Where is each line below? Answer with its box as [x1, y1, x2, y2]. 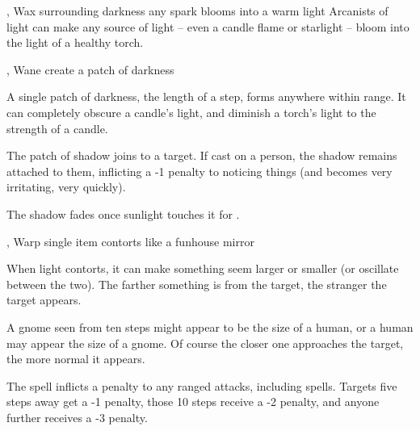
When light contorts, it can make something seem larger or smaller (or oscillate [6, 260, 399, 277]
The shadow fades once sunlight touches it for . [6, 205, 240, 222]
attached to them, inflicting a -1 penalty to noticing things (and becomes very [6, 162, 393, 179]
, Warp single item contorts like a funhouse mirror [6, 232, 254, 249]
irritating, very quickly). [6, 178, 126, 195]
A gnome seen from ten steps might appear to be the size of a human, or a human [6, 318, 414, 335]
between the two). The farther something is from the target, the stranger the [6, 275, 387, 292]
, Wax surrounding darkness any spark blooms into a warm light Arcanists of [6, 2, 388, 19]
